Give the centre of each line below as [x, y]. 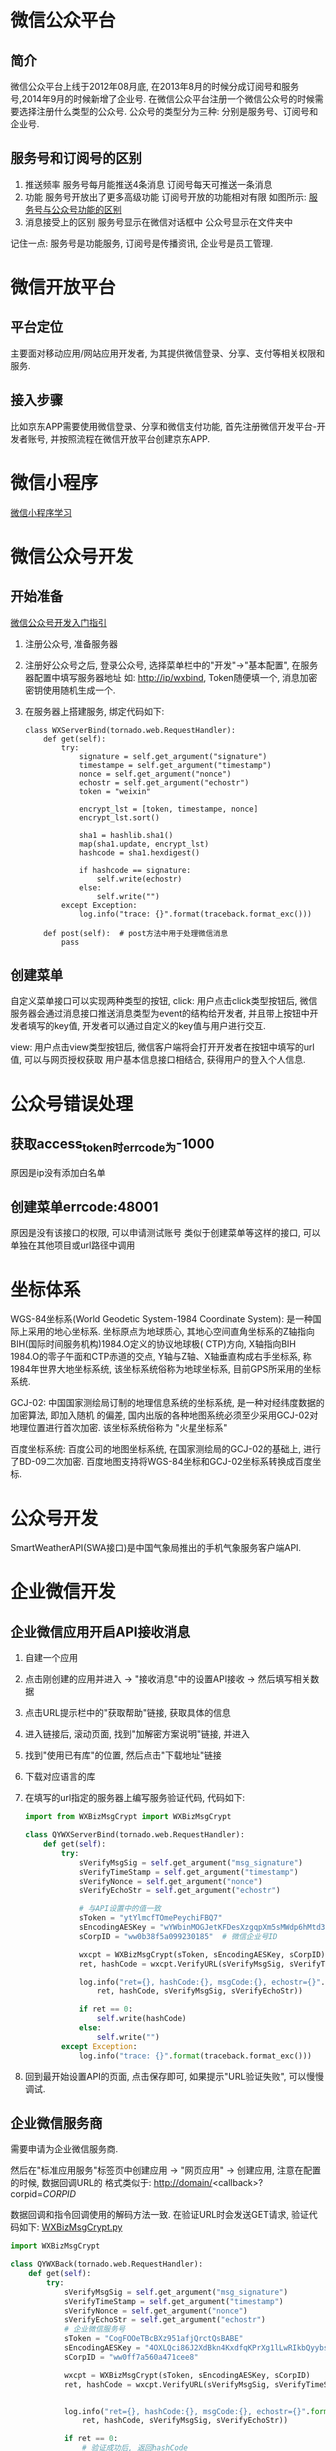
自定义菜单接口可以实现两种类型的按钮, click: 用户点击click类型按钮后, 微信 [164, 1001]
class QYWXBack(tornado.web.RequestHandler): [106, 2264]
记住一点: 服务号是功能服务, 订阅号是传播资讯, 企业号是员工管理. [141, 243]
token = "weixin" [115, 791]
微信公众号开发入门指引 [58, 622]
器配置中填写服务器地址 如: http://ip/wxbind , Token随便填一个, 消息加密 [171, 677]
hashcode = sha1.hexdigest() [139, 852]
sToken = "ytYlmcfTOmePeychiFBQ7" [150, 1918]
